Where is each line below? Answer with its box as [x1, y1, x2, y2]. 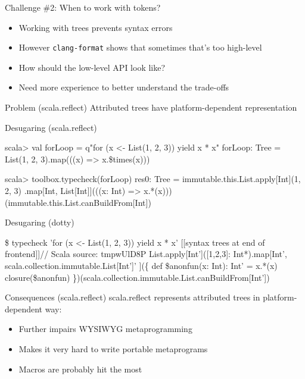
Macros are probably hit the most [18, 362, 142, 375]
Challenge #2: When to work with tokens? [5, 1, 161, 13]
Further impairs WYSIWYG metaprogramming [18, 322, 192, 335]
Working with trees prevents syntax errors [18, 21, 173, 33]
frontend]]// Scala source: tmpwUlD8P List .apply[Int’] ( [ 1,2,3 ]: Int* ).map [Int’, [5, 248, 287, 260]
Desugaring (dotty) [5, 216, 74, 228]
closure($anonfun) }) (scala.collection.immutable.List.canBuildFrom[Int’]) [5, 271, 270, 283]
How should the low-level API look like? [18, 61, 166, 73]
